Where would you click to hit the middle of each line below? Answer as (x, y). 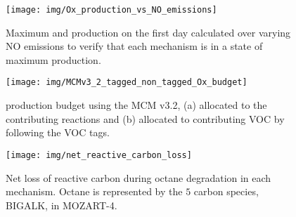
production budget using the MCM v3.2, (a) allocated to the (136, 105)
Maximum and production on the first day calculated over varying (148, 32)
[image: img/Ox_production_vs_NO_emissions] (111, 10)
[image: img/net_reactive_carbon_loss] (99, 155)
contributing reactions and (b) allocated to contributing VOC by (145, 118)
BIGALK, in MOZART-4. (62, 205)
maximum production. (53, 59)
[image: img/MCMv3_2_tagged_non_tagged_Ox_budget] (127, 83)
